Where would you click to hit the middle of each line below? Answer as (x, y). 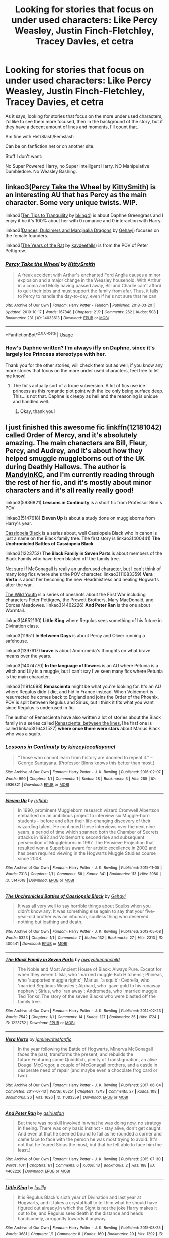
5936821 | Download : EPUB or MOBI (37, 785)
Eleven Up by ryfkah (26, 801)
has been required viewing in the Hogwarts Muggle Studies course (87, 853)
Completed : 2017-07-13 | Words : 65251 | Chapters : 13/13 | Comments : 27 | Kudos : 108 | (82, 1091)
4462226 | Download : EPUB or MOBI (38, 1172)
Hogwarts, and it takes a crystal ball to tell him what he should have (87, 1202)
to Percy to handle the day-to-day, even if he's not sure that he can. (88, 296)
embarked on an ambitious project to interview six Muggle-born (83, 816)
